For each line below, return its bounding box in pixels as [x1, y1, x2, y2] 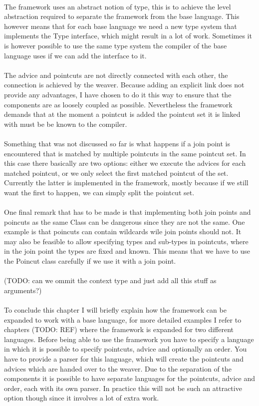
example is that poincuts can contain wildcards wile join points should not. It [4, 226, 242, 237]
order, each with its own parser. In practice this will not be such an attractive [4, 383, 242, 393]
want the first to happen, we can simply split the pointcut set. [4, 187, 195, 197]
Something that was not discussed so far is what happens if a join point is [4, 138, 230, 148]
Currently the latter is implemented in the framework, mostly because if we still [4, 177, 249, 188]
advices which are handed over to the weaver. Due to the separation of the [4, 363, 232, 374]
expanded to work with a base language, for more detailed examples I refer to [4, 314, 242, 325]
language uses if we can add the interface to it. [4, 50, 147, 60]
